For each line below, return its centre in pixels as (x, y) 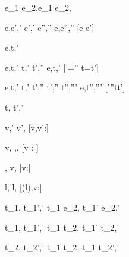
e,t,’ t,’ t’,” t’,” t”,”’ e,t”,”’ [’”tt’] (65, 87)
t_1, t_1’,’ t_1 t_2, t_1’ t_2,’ (62, 227)
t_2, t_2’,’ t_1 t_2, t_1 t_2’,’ (62, 247)
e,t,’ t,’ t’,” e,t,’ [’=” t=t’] (52, 67)
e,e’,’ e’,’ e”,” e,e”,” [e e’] (50, 27)
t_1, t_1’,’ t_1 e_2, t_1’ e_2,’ (62, 207)
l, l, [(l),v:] (23, 187)
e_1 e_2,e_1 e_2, (38, 7)
